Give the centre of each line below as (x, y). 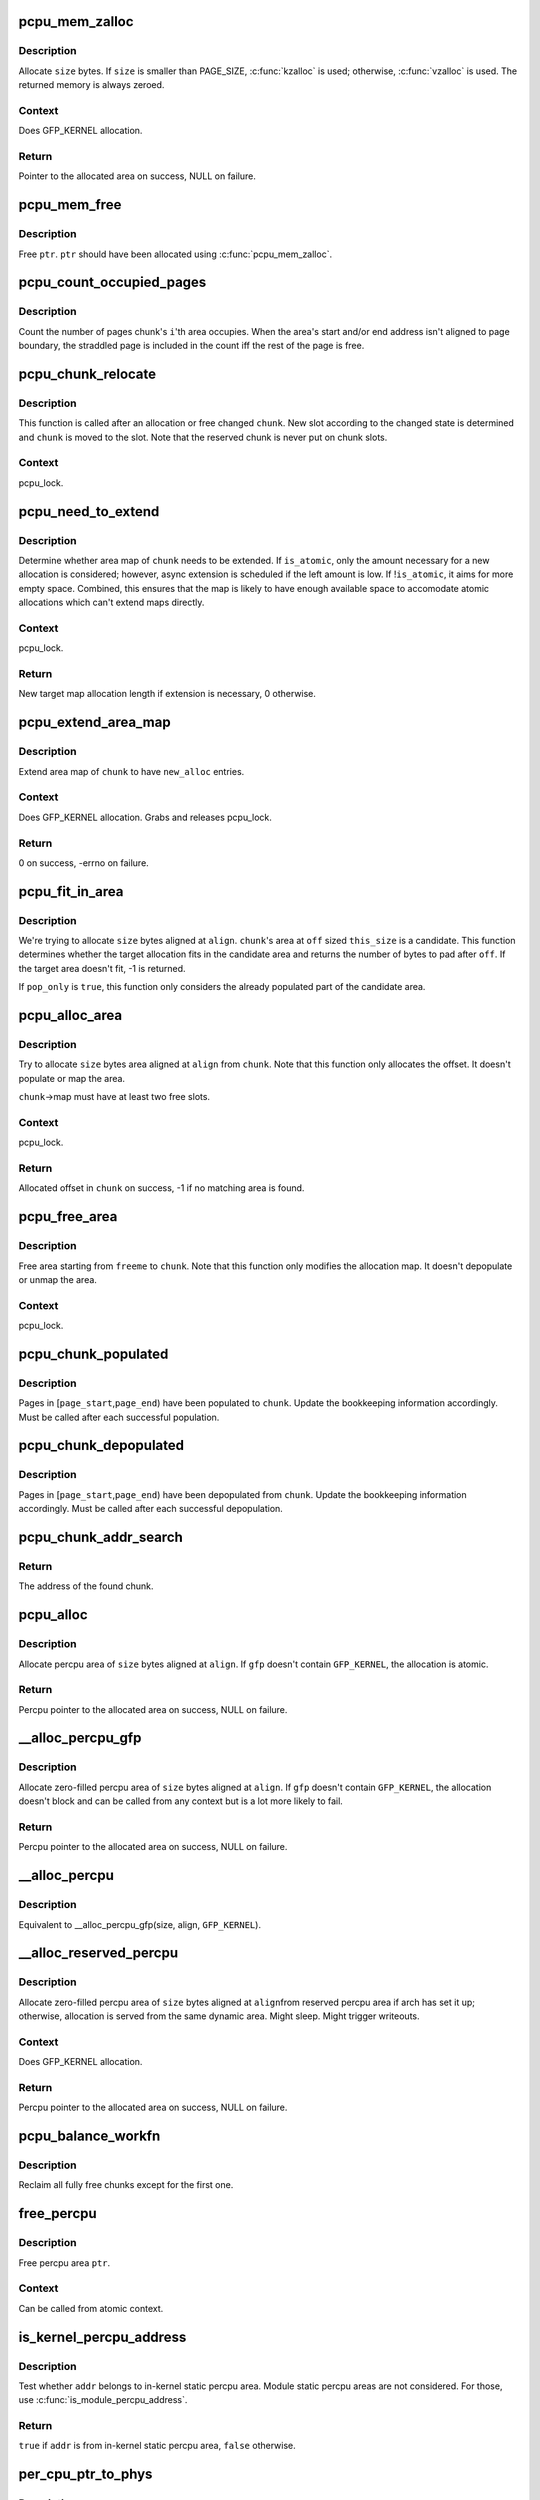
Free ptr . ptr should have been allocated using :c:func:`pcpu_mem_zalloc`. (175, 254)
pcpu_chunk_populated (93, 1353)
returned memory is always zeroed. (91, 85)
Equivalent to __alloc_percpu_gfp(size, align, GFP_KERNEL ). (140, 1924)
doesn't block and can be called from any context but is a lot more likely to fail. (181, 1801)
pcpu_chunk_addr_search (101, 1537)
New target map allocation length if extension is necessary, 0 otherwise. (167, 694)
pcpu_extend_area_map (94, 722)
